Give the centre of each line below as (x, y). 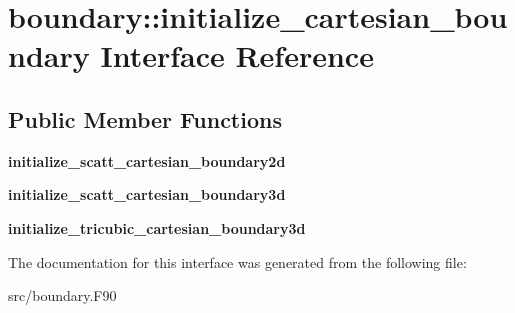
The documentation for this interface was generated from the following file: (237, 261)
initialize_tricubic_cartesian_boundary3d (157, 227)
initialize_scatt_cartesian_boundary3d (147, 194)
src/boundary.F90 (62, 295)
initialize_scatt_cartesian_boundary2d (147, 160)
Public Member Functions (145, 118)
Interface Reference (237, 55)
